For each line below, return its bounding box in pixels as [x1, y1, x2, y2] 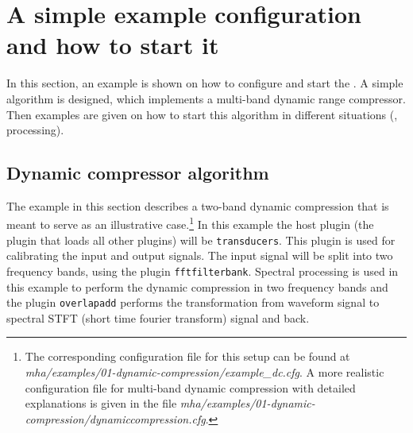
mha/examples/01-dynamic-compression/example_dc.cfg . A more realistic [25, 364, 384, 381]
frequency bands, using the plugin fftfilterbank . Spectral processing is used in [6, 262, 399, 279]
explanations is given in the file [25, 395, 177, 412]
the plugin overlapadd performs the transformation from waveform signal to [6, 294, 380, 311]
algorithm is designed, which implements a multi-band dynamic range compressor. [6, 90, 406, 106]
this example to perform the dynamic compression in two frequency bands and [6, 278, 388, 295]
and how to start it [6, 29, 219, 61]
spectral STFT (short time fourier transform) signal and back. [6, 309, 310, 326]
